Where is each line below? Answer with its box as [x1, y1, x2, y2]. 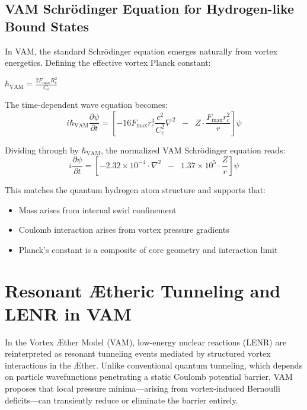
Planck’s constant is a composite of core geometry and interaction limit [18, 243, 278, 255]
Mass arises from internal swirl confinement [18, 203, 177, 216]
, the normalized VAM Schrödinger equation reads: [100, 143, 286, 156]
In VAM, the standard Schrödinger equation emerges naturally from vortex [5, 44, 278, 57]
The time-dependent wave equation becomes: [5, 98, 168, 111]
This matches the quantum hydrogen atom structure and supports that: [5, 183, 266, 196]
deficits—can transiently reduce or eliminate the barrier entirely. [5, 393, 238, 406]
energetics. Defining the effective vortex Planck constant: [5, 56, 211, 69]
